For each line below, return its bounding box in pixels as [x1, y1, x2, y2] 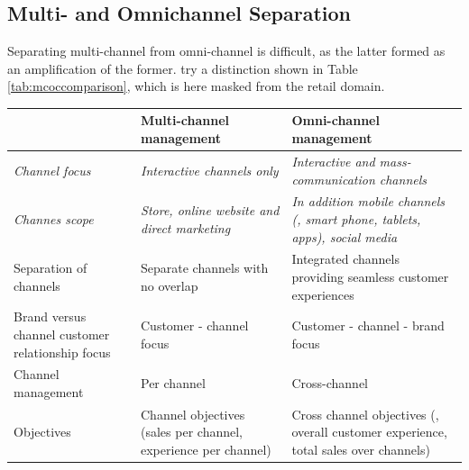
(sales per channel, [141, 422, 243, 441]
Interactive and [291, 151, 375, 170]
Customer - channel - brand [291, 316, 445, 335]
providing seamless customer [291, 267, 449, 285]
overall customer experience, [291, 422, 447, 441]
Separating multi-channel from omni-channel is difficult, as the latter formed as [7, 41, 446, 60]
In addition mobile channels [291, 192, 446, 211]
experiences [291, 285, 354, 303]
